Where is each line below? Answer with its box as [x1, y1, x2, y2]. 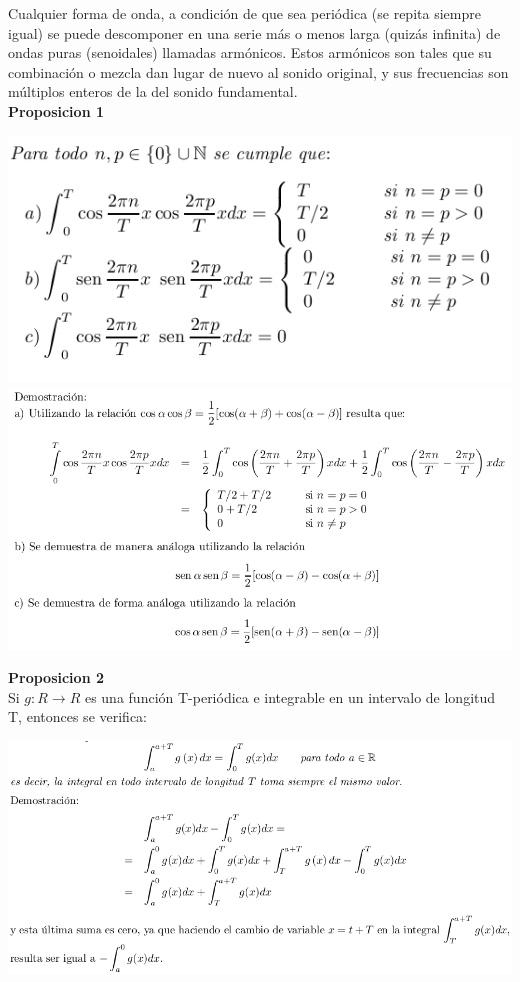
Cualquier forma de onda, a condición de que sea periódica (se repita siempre [8, 3, 481, 23]
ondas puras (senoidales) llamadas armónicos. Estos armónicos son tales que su [8, 42, 492, 63]
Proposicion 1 [8, 100, 104, 121]
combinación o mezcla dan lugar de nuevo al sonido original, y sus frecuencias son [8, 61, 509, 82]
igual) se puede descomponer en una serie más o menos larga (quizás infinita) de [8, 22, 501, 43]
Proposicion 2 [8, 667, 104, 688]
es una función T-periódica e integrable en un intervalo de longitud [84, 686, 496, 707]
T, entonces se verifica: [8, 706, 147, 727]
